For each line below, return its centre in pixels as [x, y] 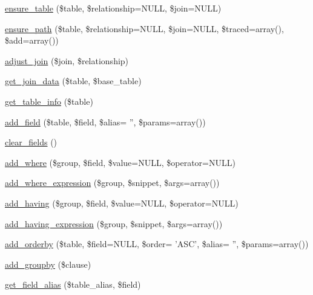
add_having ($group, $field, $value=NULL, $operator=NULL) [122, 203]
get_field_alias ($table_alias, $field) [73, 284]
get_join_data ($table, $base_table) [73, 81]
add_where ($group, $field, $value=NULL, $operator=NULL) [120, 162]
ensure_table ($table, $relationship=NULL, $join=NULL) [113, 8]
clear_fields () [31, 142]
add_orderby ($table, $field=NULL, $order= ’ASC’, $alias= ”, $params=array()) [157, 244]
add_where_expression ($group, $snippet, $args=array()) [112, 183]
